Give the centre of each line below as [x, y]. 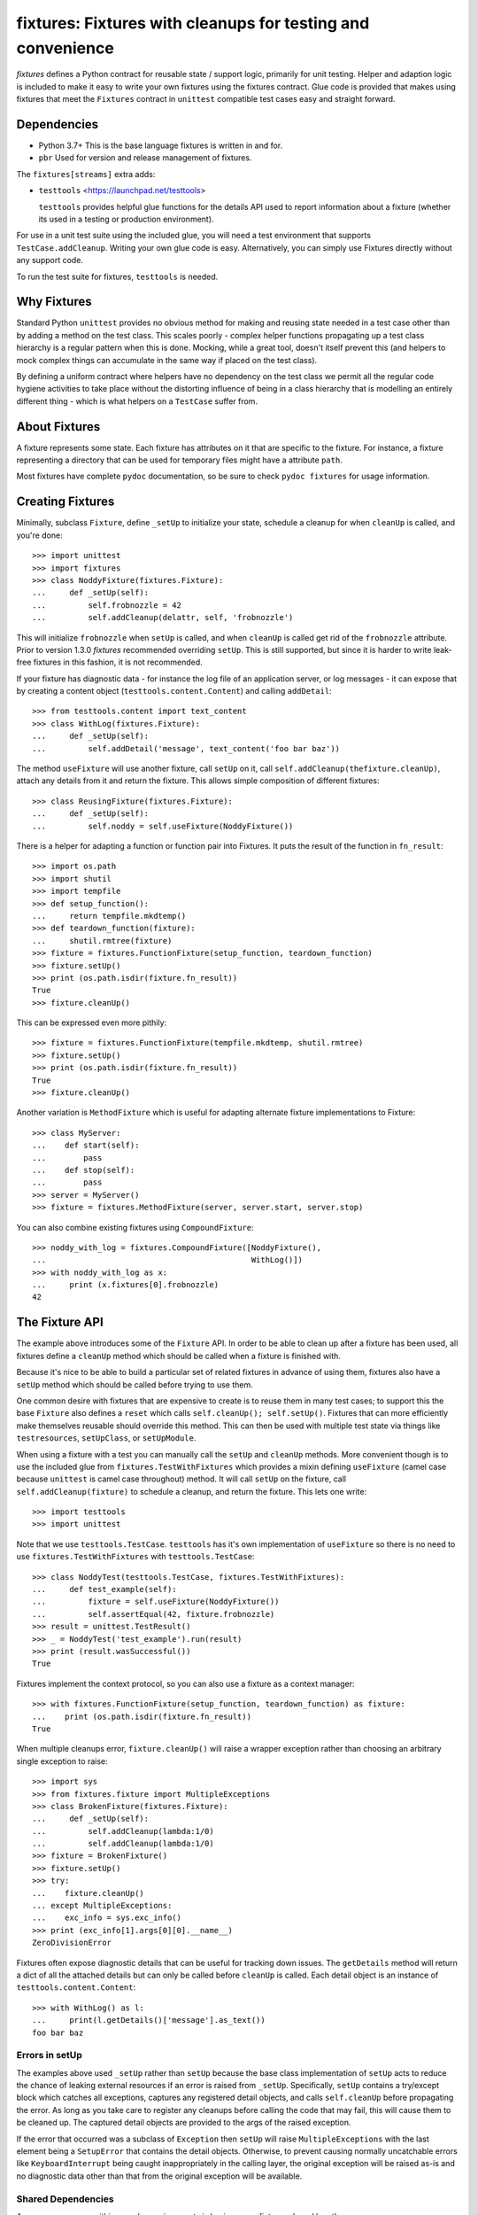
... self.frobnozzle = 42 [107, 605]
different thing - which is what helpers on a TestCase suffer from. [137, 401]
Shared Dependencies [65, 2199]
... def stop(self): [84, 1170]
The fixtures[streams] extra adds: [86, 174]
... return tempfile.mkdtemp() [109, 916]
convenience [65, 48]
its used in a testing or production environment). [126, 219]
